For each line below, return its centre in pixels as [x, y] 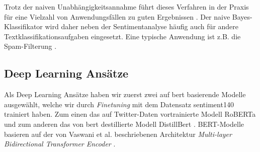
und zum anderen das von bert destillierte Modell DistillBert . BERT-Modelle [124, 124]
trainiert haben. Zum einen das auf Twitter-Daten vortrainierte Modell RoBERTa [130, 114]
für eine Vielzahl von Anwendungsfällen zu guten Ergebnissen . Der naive [117, 16]
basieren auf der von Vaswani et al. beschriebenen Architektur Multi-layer [118, 134]
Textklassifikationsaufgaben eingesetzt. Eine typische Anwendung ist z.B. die [122, 36]
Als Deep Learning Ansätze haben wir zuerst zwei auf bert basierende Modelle [125, 94]
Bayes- [242, 16]
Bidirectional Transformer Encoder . [60, 144]
